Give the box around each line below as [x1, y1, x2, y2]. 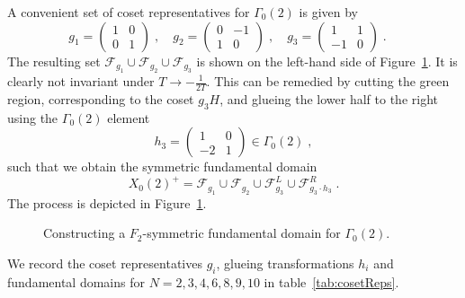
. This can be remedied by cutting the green [206, 72, 450, 90]
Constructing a [43, 223, 126, 242]
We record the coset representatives [7, 253, 202, 272]
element [107, 108, 150, 127]
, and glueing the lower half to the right [219, 89, 438, 108]
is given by [299, 3, 359, 21]
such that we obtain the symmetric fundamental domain [7, 157, 317, 176]
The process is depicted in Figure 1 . [7, 193, 207, 212]
